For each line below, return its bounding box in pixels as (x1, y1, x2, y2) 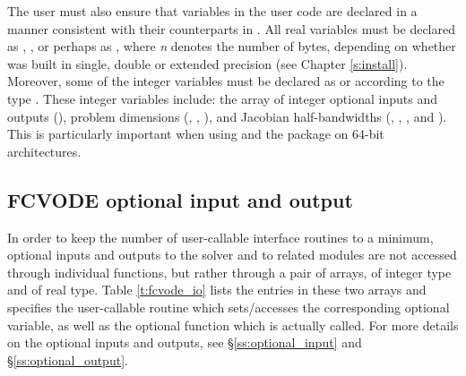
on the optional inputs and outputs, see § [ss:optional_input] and (7, 333, 362, 352)
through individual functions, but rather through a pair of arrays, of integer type (7, 262, 452, 281)
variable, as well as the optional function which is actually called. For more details (7, 315, 459, 334)
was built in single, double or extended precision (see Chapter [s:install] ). (7, 54, 408, 73)
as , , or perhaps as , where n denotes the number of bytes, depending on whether (7, 37, 456, 56)
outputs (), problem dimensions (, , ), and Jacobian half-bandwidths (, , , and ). (7, 107, 447, 125)
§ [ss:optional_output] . (7, 350, 128, 369)
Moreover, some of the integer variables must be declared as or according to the (7, 72, 444, 90)
